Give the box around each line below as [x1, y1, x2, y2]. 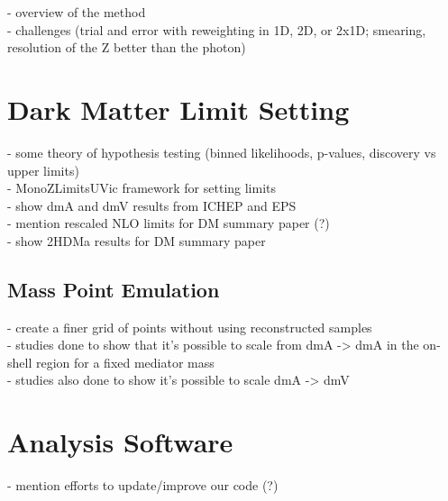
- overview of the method [7, 3, 146, 21]
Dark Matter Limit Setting [7, 90, 350, 127]
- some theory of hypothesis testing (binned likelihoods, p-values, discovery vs [7, 142, 436, 161]
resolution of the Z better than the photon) [7, 38, 246, 57]
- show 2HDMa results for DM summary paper [7, 231, 266, 250]
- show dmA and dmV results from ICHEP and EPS [7, 196, 297, 214]
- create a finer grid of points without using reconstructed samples [7, 317, 372, 336]
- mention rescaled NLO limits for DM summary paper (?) [7, 214, 330, 232]
